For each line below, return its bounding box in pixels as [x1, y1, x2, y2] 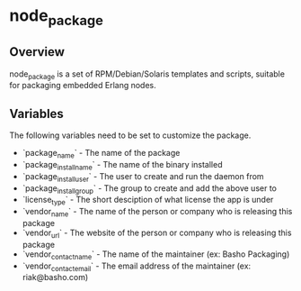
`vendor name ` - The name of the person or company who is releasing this [22, 206, 293, 219]
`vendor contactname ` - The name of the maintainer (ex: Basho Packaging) [22, 249, 290, 261]
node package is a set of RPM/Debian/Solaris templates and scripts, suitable [9, 68, 286, 81]
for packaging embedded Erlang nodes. [9, 80, 157, 91]
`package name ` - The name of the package [22, 148, 181, 160]
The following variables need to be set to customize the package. [9, 130, 252, 141]
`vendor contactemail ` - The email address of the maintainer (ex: [22, 260, 252, 273]
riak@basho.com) [22, 272, 89, 283]
